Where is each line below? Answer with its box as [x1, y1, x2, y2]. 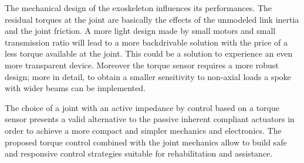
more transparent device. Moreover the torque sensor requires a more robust [5, 58, 279, 71]
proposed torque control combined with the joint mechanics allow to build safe [5, 136, 287, 148]
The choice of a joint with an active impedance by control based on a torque [5, 101, 279, 113]
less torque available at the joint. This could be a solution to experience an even [5, 47, 293, 60]
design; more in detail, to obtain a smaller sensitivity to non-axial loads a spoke [5, 70, 291, 82]
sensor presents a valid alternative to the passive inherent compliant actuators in [5, 113, 295, 125]
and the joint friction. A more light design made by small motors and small [5, 25, 276, 37]
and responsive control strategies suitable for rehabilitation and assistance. [5, 147, 273, 159]
